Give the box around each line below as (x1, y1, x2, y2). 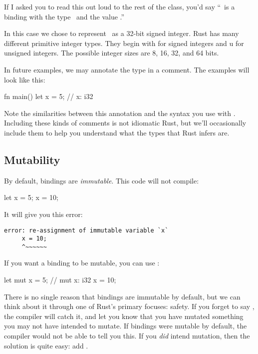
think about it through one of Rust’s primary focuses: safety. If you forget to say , (4, 301, 255, 311)
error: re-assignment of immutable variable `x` (4, 226, 169, 234)
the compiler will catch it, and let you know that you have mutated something (4, 310, 244, 321)
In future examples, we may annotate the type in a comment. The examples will (4, 64, 250, 74)
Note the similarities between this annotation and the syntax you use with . (4, 107, 236, 118)
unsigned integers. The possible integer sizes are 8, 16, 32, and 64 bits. (4, 47, 219, 58)
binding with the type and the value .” (4, 11, 125, 21)
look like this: (4, 74, 45, 84)
